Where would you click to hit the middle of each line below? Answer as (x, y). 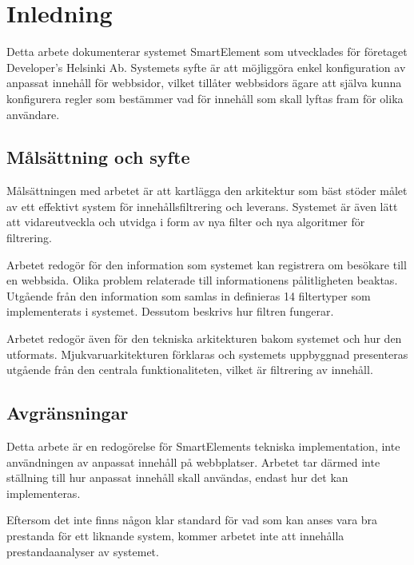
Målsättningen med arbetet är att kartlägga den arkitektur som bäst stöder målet (207, 191)
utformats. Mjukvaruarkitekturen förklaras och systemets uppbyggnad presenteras (207, 354)
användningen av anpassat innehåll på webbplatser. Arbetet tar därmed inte (193, 462)
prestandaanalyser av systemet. (83, 551)
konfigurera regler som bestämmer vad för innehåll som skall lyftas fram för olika (205, 98)
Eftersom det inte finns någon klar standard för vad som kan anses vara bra (192, 520)
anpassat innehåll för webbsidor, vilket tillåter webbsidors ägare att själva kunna (204, 83)
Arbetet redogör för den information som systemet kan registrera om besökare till (207, 264)
